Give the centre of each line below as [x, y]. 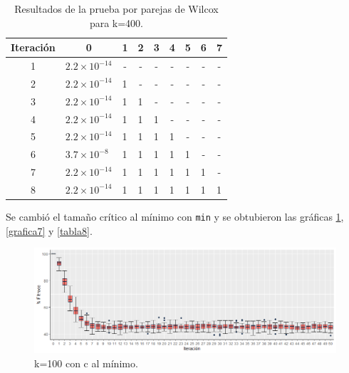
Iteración [33, 47]
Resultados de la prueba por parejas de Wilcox [116, 9]
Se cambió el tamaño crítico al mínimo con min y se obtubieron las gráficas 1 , [175, 217]
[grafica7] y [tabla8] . [49, 230]
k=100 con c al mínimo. [86, 363]
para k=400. [116, 22]
